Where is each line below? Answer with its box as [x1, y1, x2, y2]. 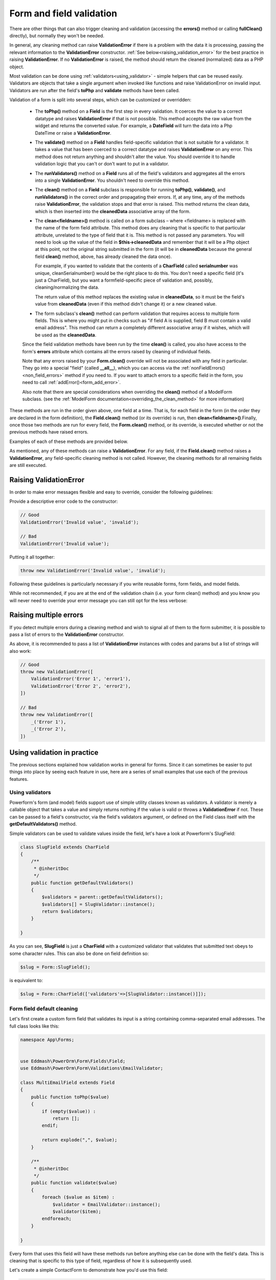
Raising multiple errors [9, 611, 84, 620]
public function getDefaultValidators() [31, 880, 134, 886]
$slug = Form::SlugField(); [20, 964, 90, 970]
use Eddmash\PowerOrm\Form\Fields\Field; [20, 1058, 126, 1064]
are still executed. [9, 462, 47, 468]
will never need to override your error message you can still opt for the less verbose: [9, 597, 188, 604]
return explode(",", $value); [41, 1137, 118, 1143]
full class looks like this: [9, 1023, 60, 1029]
